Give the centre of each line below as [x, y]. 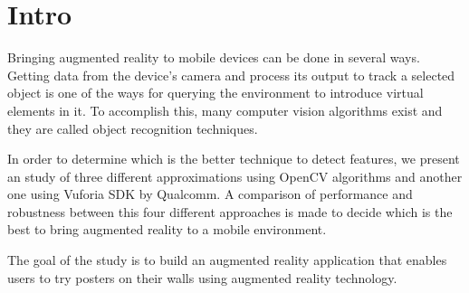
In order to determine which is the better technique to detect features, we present [234, 159]
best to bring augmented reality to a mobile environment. [167, 229]
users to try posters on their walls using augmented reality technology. [202, 277]
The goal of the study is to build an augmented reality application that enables [227, 260]
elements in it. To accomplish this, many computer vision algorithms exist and [225, 110]
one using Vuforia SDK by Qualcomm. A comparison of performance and [210, 194]
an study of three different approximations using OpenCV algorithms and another [235, 176]
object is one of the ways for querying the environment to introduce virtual [215, 93]
